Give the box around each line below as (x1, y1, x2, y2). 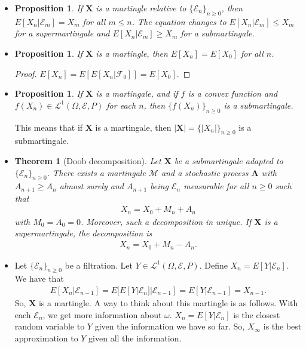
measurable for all (183, 180, 249, 192)
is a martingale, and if (96, 87, 178, 100)
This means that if (14, 121, 83, 133)
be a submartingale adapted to (174, 154, 283, 167)
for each (106, 98, 136, 111)
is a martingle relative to (96, 2, 186, 14)
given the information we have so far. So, (94, 320, 245, 332)
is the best (263, 320, 302, 332)
